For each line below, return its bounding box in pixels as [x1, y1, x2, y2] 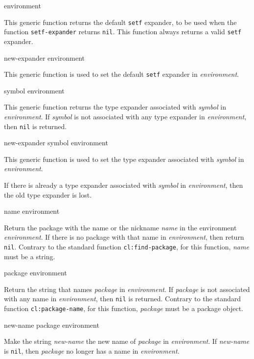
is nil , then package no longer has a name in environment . [4, 345, 180, 356]
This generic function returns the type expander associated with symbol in [4, 102, 226, 112]
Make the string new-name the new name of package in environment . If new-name [4, 336, 250, 346]
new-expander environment [4, 52, 85, 63]
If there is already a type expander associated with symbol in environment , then [4, 179, 243, 190]
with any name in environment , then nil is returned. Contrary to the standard [4, 293, 241, 304]
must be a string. [4, 251, 55, 261]
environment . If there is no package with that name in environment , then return [4, 232, 244, 242]
